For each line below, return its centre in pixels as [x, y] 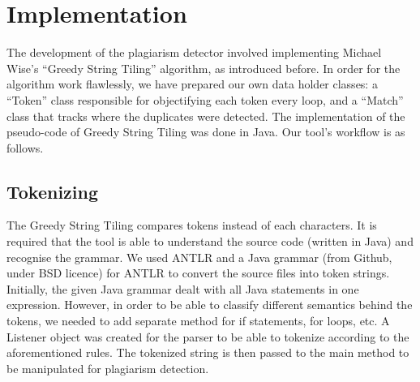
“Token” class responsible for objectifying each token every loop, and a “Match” [205, 99]
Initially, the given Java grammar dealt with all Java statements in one [183, 288]
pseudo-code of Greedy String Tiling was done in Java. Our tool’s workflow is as [206, 132]
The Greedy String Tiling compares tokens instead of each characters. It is [192, 225]
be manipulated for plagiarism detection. [108, 368]
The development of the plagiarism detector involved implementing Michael [194, 52]
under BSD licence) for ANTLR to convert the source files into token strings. [198, 273]
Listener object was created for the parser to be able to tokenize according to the [208, 336]
